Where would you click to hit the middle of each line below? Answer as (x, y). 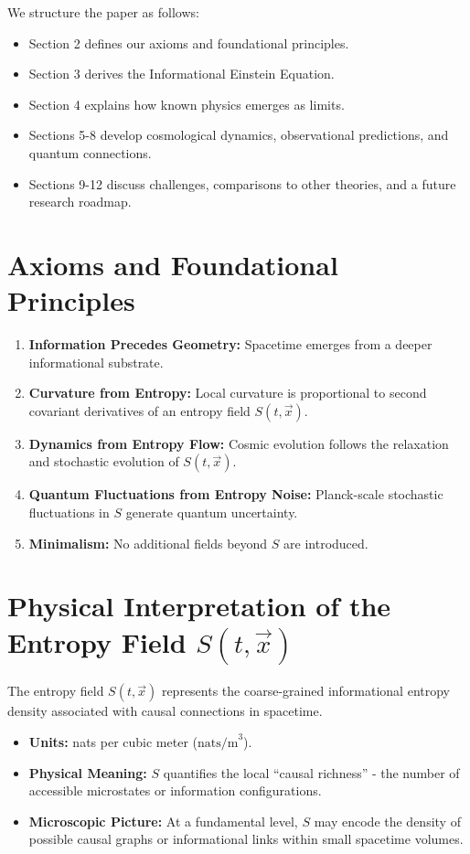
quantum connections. (90, 152)
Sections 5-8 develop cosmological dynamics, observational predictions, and (239, 135)
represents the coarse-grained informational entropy (305, 691)
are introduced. (326, 543)
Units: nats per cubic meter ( (113, 741)
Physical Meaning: (88, 772)
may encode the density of (387, 821)
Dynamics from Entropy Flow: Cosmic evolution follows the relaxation (239, 443)
